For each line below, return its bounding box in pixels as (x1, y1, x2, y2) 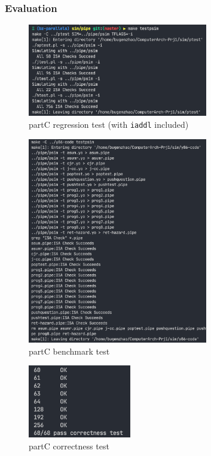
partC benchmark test (29, 344, 110, 357)
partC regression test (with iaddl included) (29, 118, 189, 130)
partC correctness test (29, 439, 109, 452)
